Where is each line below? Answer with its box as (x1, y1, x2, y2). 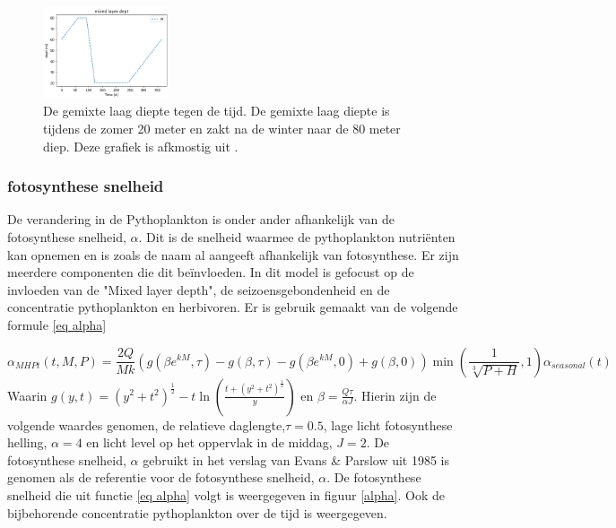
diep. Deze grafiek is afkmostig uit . (43, 136, 239, 155)
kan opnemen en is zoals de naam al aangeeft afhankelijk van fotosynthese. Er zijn (7, 245, 459, 264)
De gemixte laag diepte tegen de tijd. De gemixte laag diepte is (43, 101, 390, 120)
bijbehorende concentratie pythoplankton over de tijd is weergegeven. (7, 503, 387, 522)
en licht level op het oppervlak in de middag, (86, 433, 333, 452)
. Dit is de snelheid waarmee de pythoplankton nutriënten (138, 228, 455, 246)
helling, (7, 433, 48, 452)
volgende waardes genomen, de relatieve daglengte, (7, 415, 286, 434)
